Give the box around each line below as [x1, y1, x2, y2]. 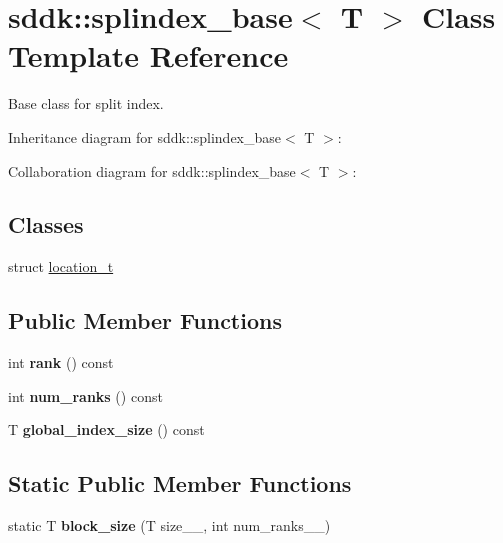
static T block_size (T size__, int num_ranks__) [8, 515, 331, 536]
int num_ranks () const [8, 385, 163, 406]
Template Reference [8, 35, 289, 76]
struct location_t [8, 256, 114, 277]
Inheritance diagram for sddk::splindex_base [8, 126, 281, 147]
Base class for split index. [8, 93, 164, 114]
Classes [8, 209, 84, 240]
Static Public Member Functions [8, 468, 352, 499]
